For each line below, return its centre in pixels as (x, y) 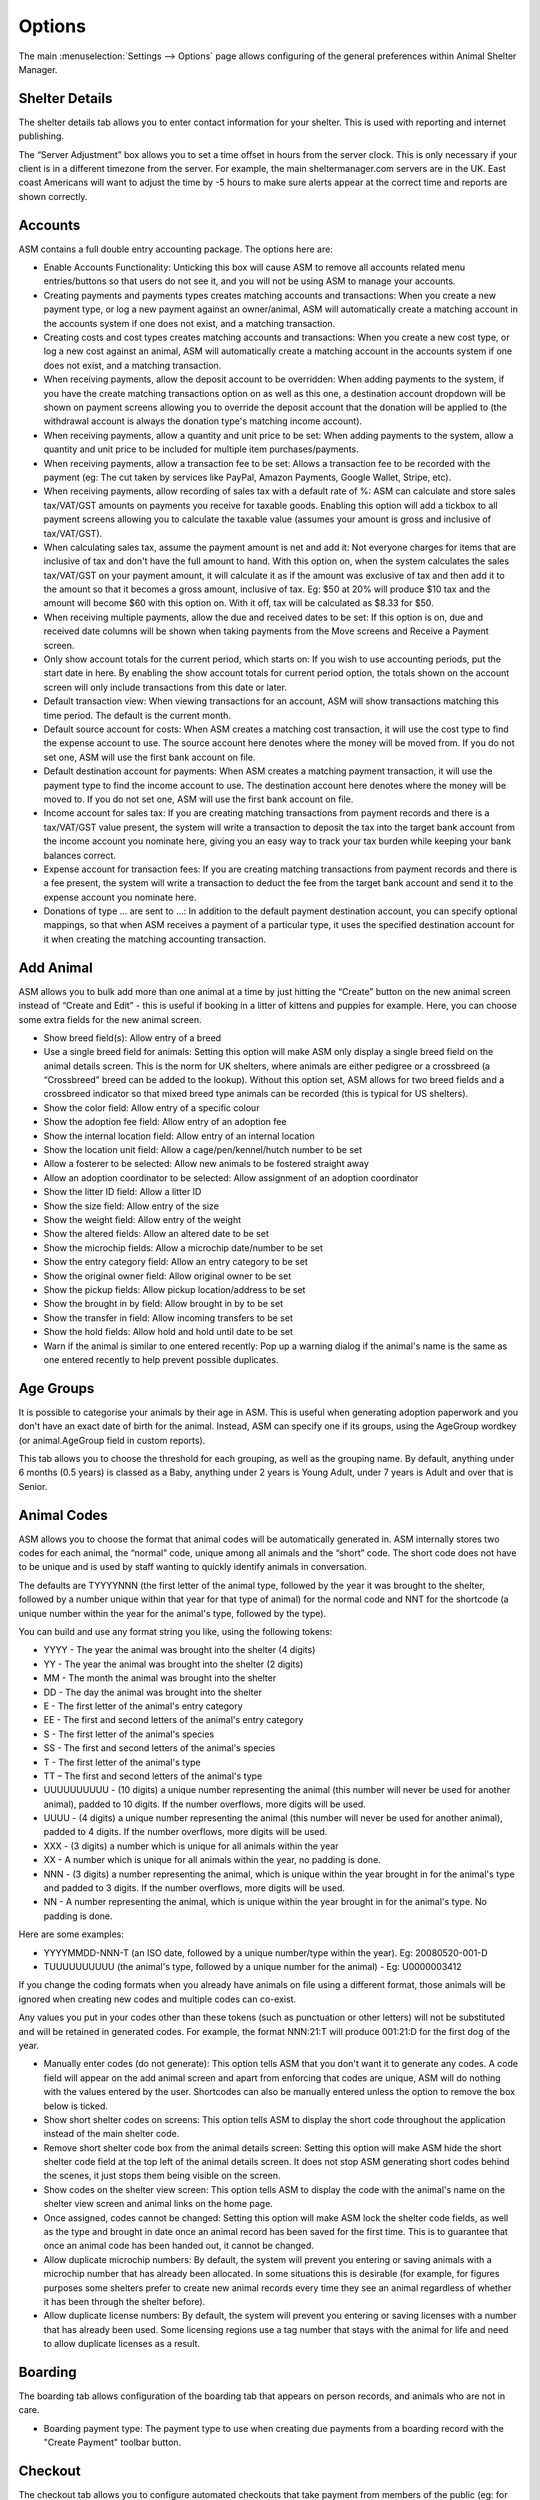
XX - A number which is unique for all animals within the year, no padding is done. (212, 1860)
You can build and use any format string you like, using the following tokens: (175, 1632)
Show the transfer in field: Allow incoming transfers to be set (168, 1317)
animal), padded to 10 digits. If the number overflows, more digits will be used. (205, 1804)
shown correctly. (53, 196)
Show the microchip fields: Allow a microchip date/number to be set (183, 1247)
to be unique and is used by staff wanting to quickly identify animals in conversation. (192, 1567)
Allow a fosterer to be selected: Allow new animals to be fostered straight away (206, 1164)
